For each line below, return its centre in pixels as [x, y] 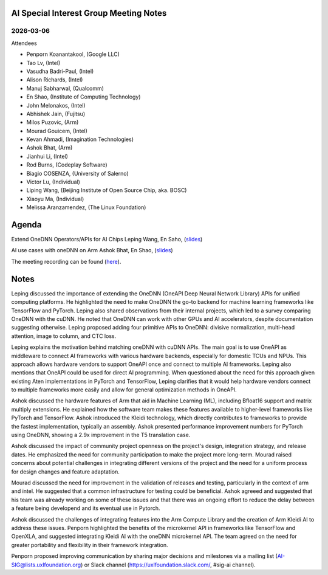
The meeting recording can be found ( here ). [66, 261]
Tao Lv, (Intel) [43, 63]
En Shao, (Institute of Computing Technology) [84, 97]
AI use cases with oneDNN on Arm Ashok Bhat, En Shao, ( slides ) [92, 250]
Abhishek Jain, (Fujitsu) [56, 114]
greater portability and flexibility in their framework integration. [90, 545]
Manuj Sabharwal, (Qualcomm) [65, 88]
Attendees [24, 43]
